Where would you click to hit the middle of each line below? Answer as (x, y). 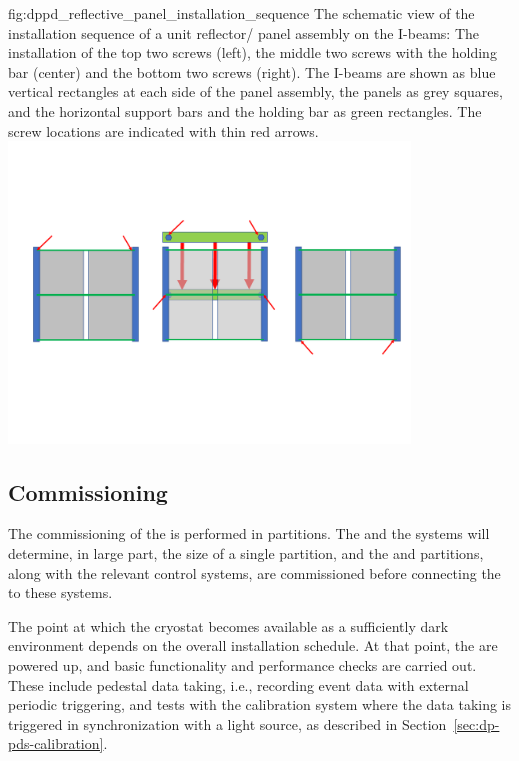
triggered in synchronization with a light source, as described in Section (227, 723)
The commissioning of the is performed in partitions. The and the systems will (249, 533)
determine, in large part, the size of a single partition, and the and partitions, (246, 552)
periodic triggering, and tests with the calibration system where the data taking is (260, 704)
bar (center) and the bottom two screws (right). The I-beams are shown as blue (252, 71)
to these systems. (60, 592)
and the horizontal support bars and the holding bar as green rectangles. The (245, 110)
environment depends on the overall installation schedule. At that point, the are (253, 645)
